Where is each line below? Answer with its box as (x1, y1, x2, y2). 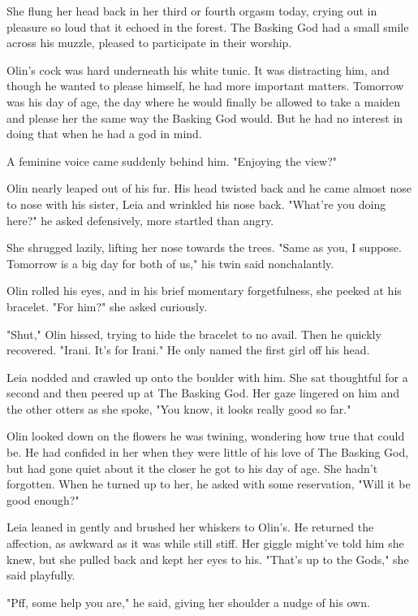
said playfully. (6, 566, 75, 583)
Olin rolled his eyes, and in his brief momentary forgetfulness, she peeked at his (6, 282, 402, 299)
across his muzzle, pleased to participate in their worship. (6, 34, 292, 51)
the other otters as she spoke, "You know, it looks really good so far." (6, 400, 351, 417)
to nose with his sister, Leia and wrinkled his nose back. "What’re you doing (6, 195, 386, 212)
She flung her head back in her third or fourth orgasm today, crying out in (6, 2, 377, 19)
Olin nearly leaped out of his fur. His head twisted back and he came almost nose (6, 180, 412, 197)
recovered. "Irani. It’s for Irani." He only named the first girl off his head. (6, 341, 370, 358)
